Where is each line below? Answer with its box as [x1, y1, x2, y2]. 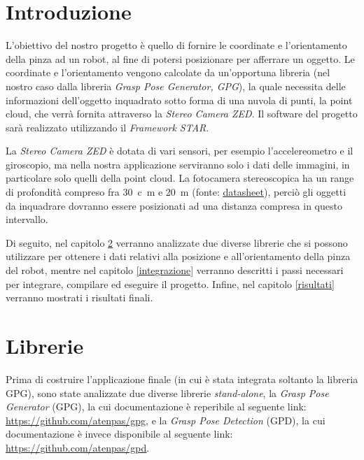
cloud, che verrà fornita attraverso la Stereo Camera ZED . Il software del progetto [6, 106, 358, 121]
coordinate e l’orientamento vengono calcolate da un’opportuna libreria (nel [6, 65, 330, 80]
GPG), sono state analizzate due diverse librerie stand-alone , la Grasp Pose [6, 385, 329, 400]
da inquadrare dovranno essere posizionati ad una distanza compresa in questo [6, 198, 342, 213]
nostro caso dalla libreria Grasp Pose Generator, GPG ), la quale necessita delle [6, 78, 346, 93]
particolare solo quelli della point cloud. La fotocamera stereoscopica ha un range [6, 171, 354, 185]
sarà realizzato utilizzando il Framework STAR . [6, 120, 209, 134]
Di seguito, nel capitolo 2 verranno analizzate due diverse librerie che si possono [6, 235, 348, 250]
